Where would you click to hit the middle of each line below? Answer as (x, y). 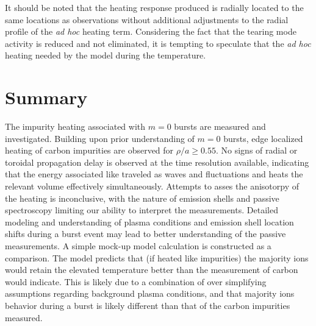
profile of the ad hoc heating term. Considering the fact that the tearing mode (151, 31)
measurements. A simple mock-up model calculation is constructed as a (138, 246)
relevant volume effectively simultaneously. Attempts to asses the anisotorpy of (152, 186)
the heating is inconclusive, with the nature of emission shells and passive (142, 198)
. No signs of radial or (257, 150)
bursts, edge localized (263, 138)
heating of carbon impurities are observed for (89, 150)
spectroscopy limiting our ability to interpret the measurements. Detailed (142, 210)
